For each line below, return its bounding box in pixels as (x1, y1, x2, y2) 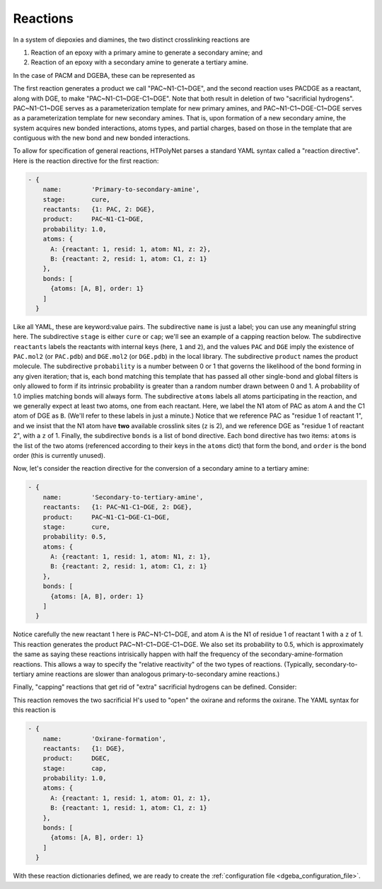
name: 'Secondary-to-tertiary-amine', (42, 493, 204, 501)
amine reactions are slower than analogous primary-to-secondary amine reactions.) (35, 670, 280, 678)
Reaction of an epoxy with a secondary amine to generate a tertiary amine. (30, 58, 249, 67)
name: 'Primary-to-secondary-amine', (42, 185, 200, 194)
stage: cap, (42, 764, 107, 772)
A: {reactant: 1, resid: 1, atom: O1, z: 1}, (50, 793, 212, 802)
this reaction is (13, 706, 57, 714)
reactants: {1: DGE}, (42, 744, 125, 752)
